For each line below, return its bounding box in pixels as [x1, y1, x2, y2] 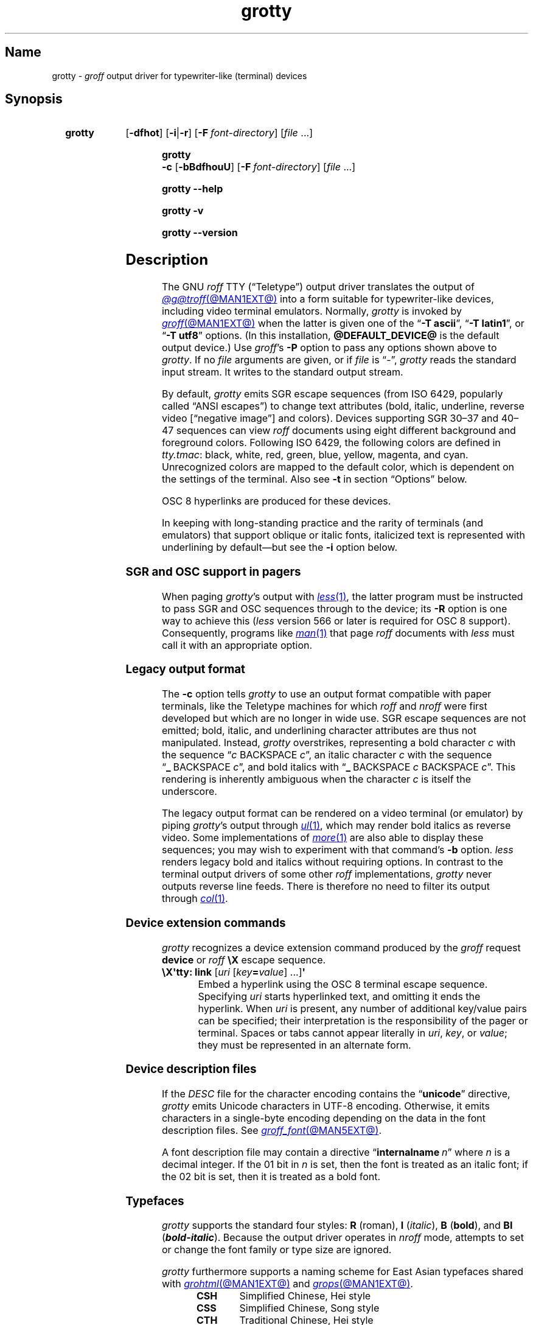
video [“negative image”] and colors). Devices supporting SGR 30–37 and [161, 412, 499, 425]
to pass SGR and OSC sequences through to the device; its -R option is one [161, 602, 507, 615]
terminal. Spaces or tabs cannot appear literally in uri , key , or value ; [198, 1026, 507, 1039]
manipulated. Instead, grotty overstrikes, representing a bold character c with [161, 736, 516, 749]
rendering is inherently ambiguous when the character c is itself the [161, 773, 472, 786]
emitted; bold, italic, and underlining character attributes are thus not [161, 724, 476, 737]
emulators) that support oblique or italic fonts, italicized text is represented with [161, 529, 526, 542]
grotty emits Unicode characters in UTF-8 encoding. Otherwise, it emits [161, 1100, 490, 1112]
